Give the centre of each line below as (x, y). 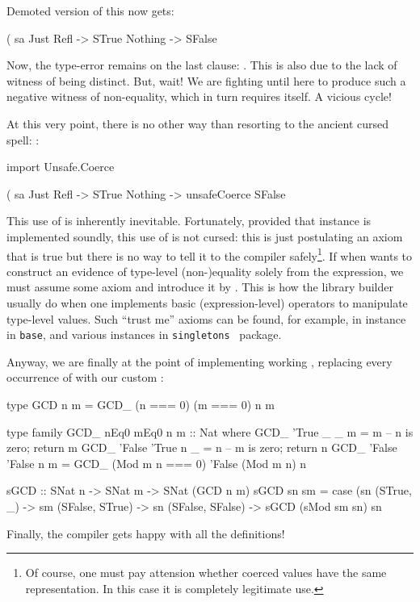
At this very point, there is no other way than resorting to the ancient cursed (198, 123)
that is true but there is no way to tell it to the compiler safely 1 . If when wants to (210, 254)
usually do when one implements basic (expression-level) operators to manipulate (207, 302)
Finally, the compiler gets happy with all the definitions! (146, 533)
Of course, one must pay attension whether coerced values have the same (206, 573)
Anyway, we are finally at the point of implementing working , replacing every (199, 361)
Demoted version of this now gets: (90, 10)
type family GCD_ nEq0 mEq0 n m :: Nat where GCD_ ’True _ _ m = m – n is (210, 431)
